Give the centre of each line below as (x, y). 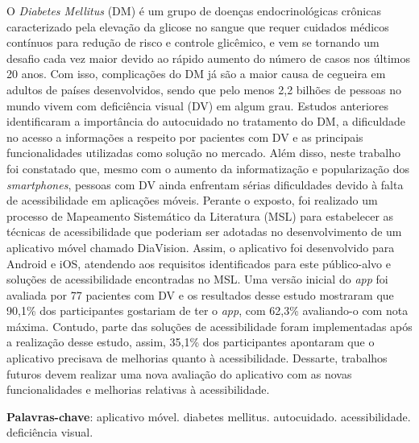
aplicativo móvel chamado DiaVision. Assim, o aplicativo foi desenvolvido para (201, 247)
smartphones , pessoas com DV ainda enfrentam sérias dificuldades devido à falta (205, 184)
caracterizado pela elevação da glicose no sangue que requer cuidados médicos (198, 26)
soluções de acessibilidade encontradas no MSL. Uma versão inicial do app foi (197, 279)
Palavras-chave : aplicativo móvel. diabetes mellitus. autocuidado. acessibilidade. (209, 416)
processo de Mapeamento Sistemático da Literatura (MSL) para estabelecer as (200, 215)
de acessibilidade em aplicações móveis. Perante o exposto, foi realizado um (192, 200)
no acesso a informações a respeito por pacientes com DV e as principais (185, 137)
